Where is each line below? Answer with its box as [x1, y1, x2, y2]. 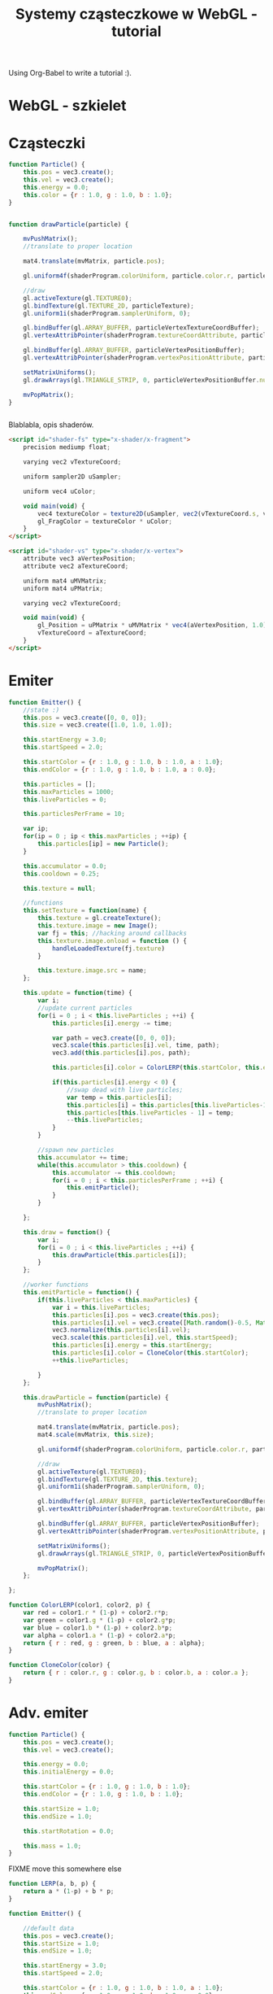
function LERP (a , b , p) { [8, 1880, 96, 1888]
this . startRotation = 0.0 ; [23, 1827, 115, 1835]
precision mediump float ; [23, 443, 111, 452]
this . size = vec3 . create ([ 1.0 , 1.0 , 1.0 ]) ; [23, 721, 173, 729]
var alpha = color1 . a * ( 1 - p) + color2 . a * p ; [23, 1631, 176, 1639]
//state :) [23, 705, 60, 714]
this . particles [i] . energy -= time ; [51, 1019, 173, 1028]
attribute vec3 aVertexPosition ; [23, 555, 136, 563]
